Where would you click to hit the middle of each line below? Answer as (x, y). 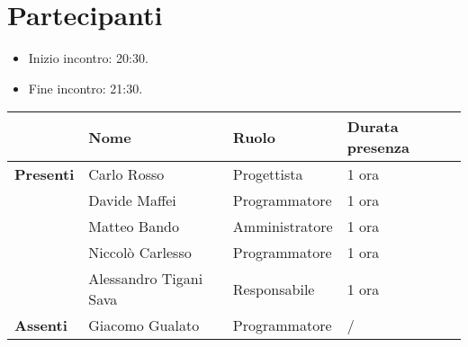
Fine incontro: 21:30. (85, 88)
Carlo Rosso (126, 174)
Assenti (41, 325)
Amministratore (283, 227)
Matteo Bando (134, 227)
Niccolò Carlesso (140, 253)
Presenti (45, 174)
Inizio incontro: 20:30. (88, 58)
